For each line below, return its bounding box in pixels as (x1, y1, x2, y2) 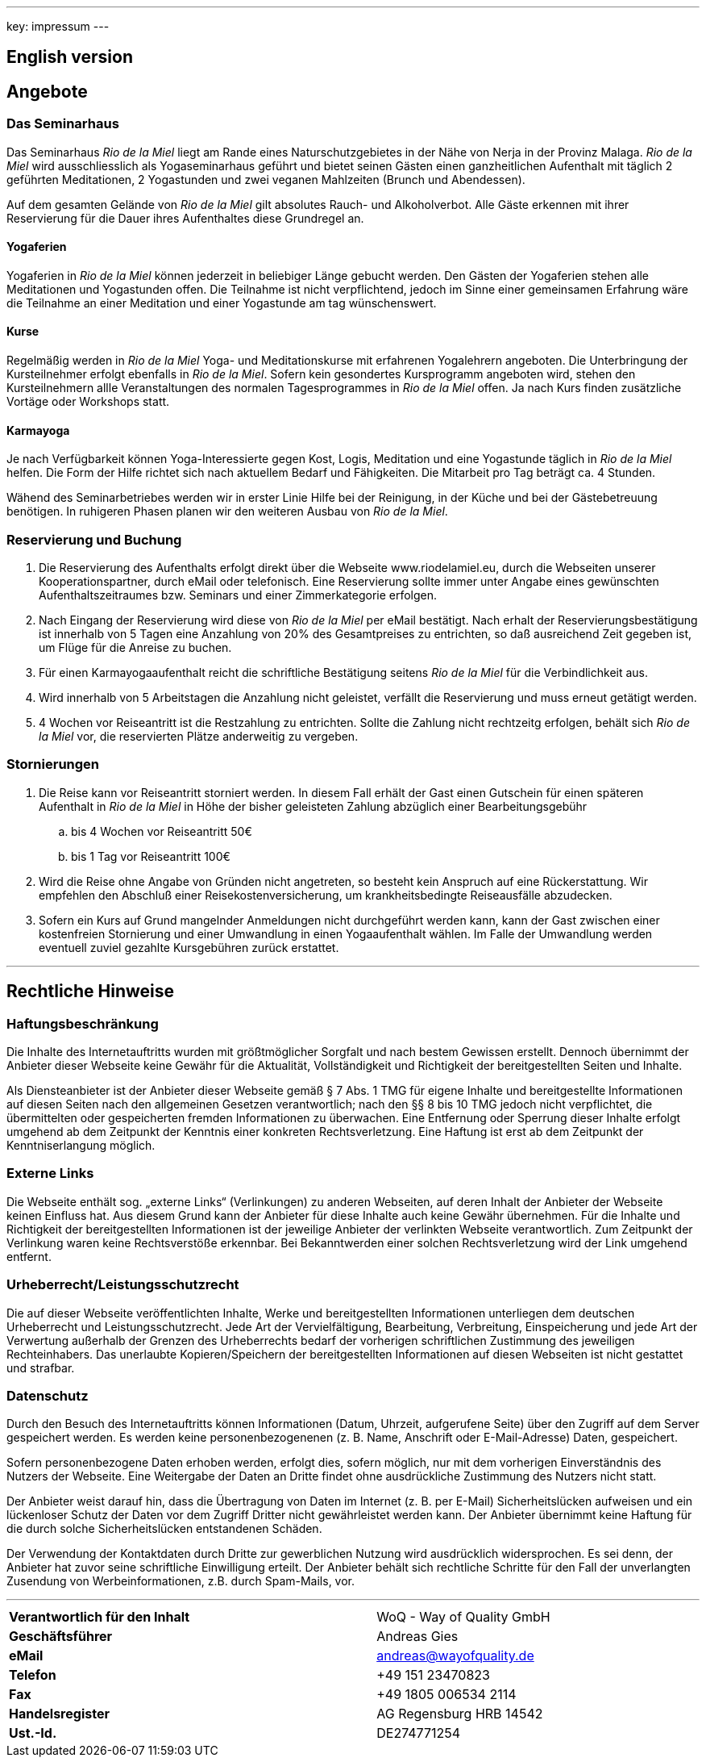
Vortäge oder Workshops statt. (6, 395, 170, 409)
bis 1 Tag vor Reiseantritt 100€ (71, 849, 230, 863)
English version (6, 47, 133, 68)
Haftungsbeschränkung (6, 1015, 159, 1032)
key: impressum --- (6, 19, 110, 33)
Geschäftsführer (9, 1628, 113, 1645)
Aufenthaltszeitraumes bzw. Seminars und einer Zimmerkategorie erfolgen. (39, 588, 438, 603)
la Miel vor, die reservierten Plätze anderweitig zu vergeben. (39, 729, 359, 744)
